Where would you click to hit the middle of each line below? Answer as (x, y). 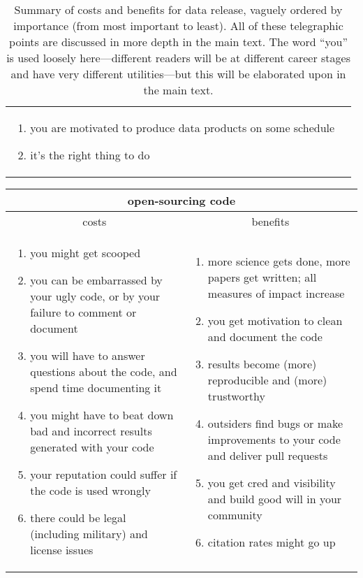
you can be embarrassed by (96, 280)
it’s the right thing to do (90, 155)
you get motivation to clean (275, 320)
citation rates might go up (272, 542)
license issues (62, 550)
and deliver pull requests (268, 455)
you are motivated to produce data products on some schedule (183, 128)
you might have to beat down (102, 415)
